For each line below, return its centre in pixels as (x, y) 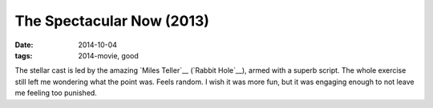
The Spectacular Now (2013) (112, 21)
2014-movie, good (109, 55)
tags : (24, 55)
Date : (24, 45)
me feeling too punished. (56, 93)
